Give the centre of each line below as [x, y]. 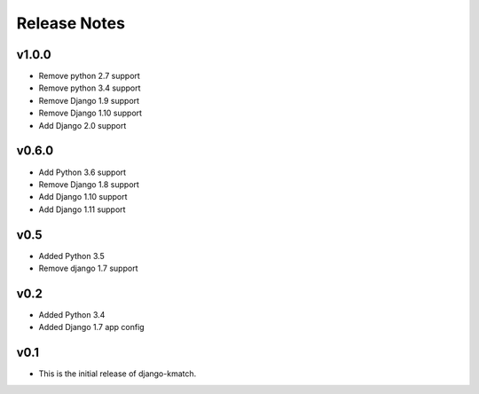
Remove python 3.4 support [90, 88]
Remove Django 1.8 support [89, 184]
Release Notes [71, 23]
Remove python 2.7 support [90, 76]
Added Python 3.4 [72, 314]
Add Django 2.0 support [82, 125]
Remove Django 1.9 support [89, 100]
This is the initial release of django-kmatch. [118, 374]
